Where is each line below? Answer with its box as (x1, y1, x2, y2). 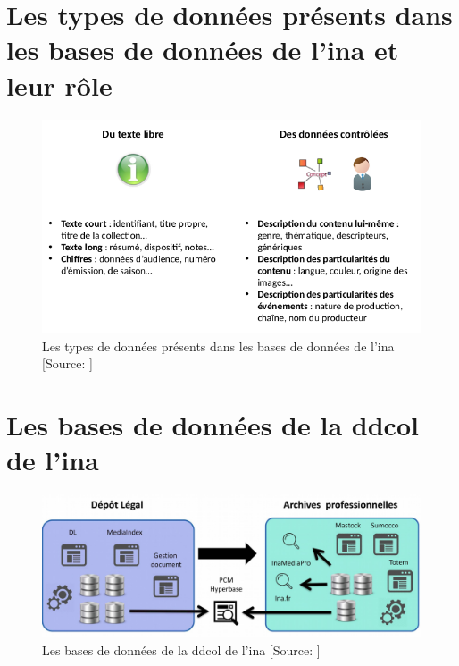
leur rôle (6, 66, 113, 103)
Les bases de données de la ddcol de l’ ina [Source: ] (42, 640, 321, 659)
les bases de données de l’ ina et (6, 31, 399, 68)
